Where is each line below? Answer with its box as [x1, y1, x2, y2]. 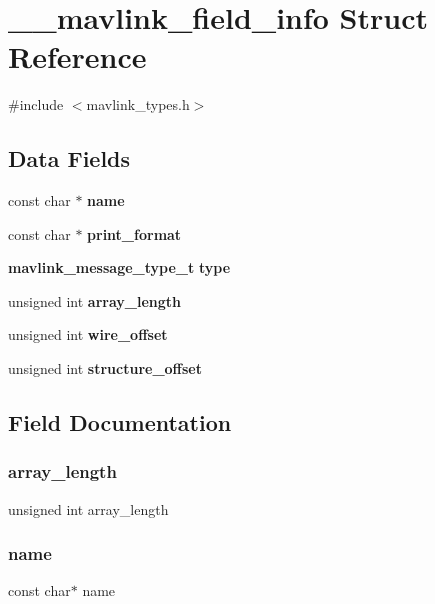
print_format [87, 223, 182, 244]
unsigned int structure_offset [8, 358, 202, 379]
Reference [8, 36, 147, 77]
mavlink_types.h [86, 94, 190, 115]
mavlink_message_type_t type [8, 257, 231, 278]
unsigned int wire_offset [8, 324, 168, 345]
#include [8, 94, 64, 115]
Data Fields [8, 143, 131, 174]
